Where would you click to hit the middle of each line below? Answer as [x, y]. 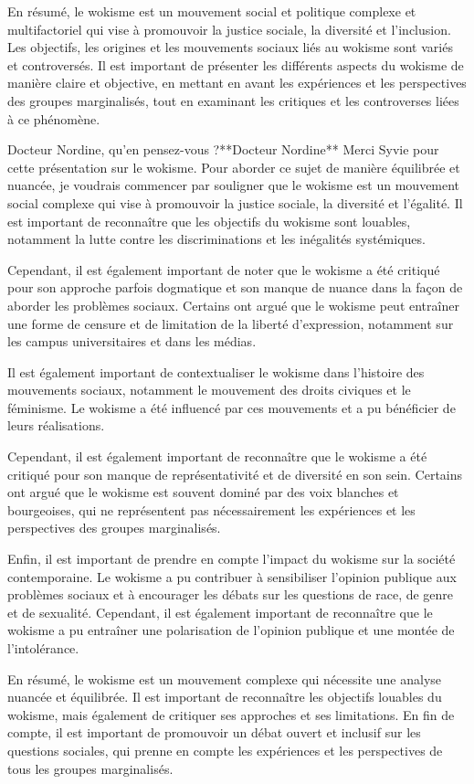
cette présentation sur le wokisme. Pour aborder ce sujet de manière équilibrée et [234, 167]
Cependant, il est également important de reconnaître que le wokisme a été [217, 456]
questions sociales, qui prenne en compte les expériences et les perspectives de [225, 750]
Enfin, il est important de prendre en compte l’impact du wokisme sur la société [232, 559]
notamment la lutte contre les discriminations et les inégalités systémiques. [216, 239]
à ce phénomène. [54, 118]
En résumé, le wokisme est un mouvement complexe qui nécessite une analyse [225, 678]
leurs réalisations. [56, 425]
